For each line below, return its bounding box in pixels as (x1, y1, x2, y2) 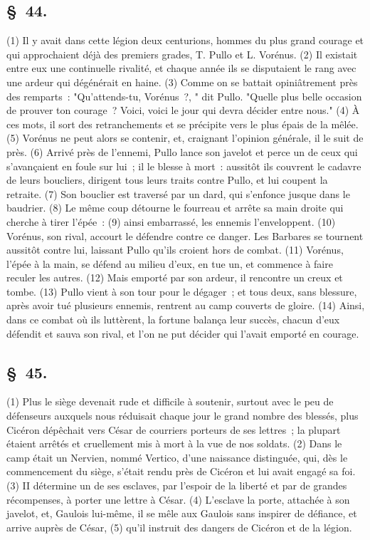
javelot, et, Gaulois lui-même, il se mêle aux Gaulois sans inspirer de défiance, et (6, 506, 357, 521)
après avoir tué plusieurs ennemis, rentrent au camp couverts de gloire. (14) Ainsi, (6, 298, 365, 313)
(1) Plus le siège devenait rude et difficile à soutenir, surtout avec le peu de (6, 394, 334, 409)
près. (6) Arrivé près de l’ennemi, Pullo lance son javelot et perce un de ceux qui (6, 144, 358, 159)
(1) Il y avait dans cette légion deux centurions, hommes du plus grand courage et (6, 33, 364, 48)
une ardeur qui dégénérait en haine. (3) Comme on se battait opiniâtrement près (6, 74, 358, 89)
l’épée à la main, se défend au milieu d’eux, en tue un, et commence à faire (6, 256, 333, 271)
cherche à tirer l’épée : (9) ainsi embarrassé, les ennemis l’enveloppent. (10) (6, 214, 336, 229)
